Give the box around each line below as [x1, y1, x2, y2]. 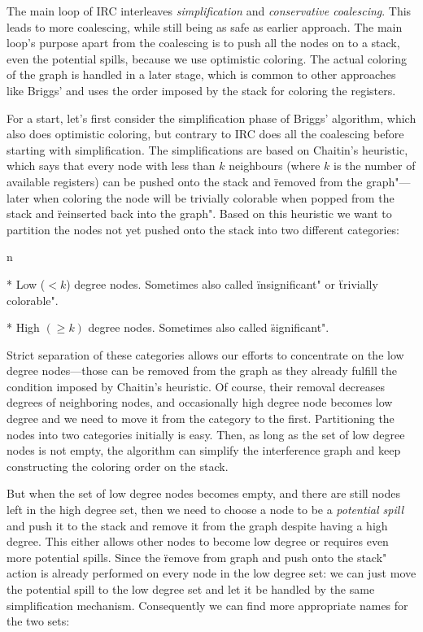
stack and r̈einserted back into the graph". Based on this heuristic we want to [7, 205, 392, 222]
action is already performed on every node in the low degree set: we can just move [7, 564, 416, 582]
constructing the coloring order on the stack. [7, 457, 229, 474]
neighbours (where [229, 157, 321, 174]
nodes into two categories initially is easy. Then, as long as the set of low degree [7, 425, 405, 442]
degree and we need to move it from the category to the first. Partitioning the [7, 410, 395, 427]
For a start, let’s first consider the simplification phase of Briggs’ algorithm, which [7, 109, 416, 126]
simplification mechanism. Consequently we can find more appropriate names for [7, 596, 408, 613]
